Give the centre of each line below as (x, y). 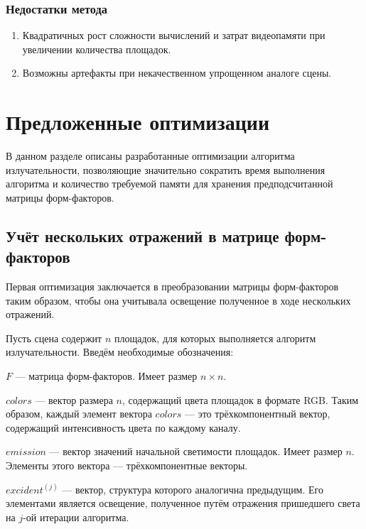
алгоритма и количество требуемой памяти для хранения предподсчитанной (169, 184)
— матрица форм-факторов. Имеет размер (106, 376)
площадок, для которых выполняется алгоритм (215, 338)
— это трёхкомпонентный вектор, (257, 414)
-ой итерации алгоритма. (76, 517)
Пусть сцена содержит (54, 338)
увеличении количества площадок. (97, 49)
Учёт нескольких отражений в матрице (142, 235)
